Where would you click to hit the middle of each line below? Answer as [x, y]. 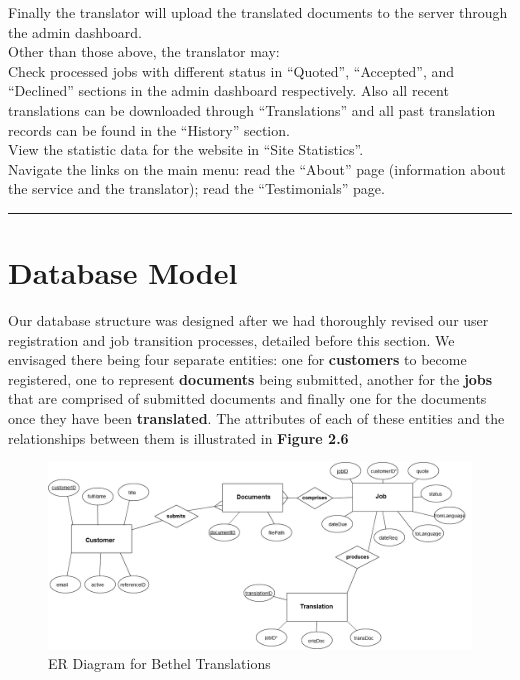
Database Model [123, 272]
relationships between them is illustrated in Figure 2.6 [178, 437]
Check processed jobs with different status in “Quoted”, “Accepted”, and [231, 70]
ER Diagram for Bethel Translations [159, 662]
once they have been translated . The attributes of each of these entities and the [256, 418]
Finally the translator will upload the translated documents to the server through [258, 12]
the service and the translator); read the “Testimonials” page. [196, 188]
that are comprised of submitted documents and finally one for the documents [247, 398]
